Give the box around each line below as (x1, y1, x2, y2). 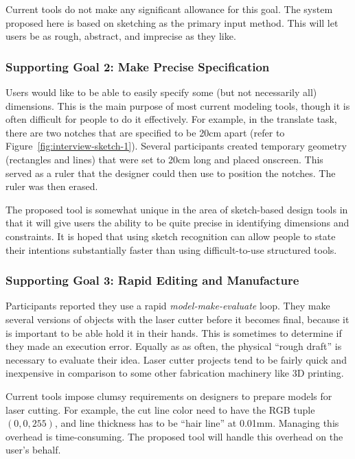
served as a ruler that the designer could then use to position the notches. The (5, 165, 336, 180)
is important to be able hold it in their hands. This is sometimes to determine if (5, 325, 342, 340)
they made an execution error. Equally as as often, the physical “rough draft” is (5, 339, 342, 353)
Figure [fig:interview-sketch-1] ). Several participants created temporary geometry (5, 139, 347, 153)
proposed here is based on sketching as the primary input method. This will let (5, 15, 339, 30)
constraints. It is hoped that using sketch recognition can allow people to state (5, 228, 336, 243)
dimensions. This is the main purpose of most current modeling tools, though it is (5, 98, 350, 113)
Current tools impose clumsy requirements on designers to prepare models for (5, 388, 332, 403)
